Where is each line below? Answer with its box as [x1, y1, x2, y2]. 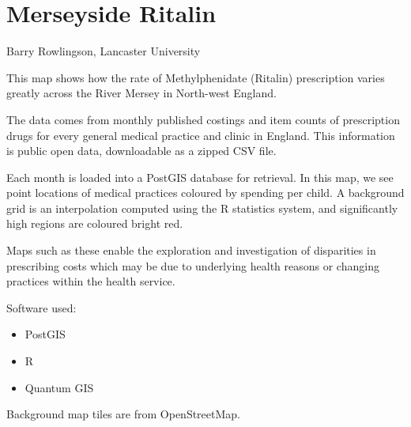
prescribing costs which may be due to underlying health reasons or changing [6, 257, 379, 274]
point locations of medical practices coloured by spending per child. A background [6, 184, 405, 201]
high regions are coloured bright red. [6, 215, 183, 232]
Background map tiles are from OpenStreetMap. [6, 406, 241, 422]
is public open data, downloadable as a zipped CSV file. [6, 142, 277, 159]
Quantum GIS [25, 379, 94, 395]
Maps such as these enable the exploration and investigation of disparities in [6, 242, 376, 259]
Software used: [6, 299, 77, 316]
